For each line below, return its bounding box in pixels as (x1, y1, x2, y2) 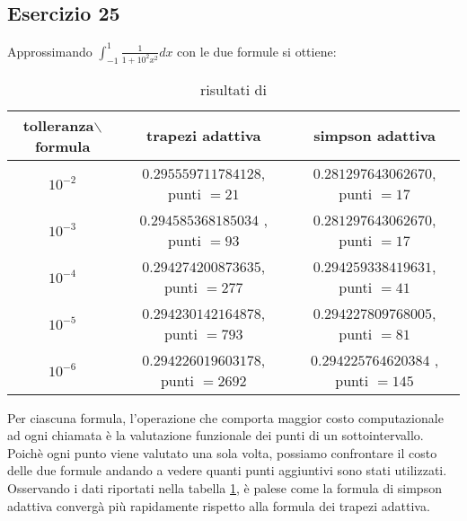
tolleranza (22, 114, 94, 136)
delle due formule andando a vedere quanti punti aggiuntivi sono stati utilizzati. (7, 461, 447, 480)
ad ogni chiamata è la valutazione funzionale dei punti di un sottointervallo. (7, 426, 424, 445)
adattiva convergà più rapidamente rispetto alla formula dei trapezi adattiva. (7, 496, 430, 515)
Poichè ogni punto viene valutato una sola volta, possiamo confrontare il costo (7, 443, 437, 462)
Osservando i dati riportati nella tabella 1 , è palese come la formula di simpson (7, 478, 442, 497)
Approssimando (7, 41, 93, 60)
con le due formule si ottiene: (177, 41, 337, 60)
